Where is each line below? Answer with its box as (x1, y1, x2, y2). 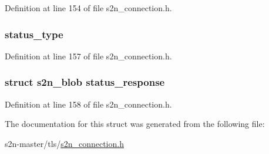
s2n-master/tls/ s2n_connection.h (5, 137, 124, 149)
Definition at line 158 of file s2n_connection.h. (5, 98, 172, 110)
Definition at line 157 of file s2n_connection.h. (5, 49, 172, 62)
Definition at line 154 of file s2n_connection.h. (5, 2, 172, 14)
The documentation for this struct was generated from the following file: (5, 118, 265, 130)
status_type (5, 26, 63, 41)
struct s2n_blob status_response (5, 75, 165, 89)
